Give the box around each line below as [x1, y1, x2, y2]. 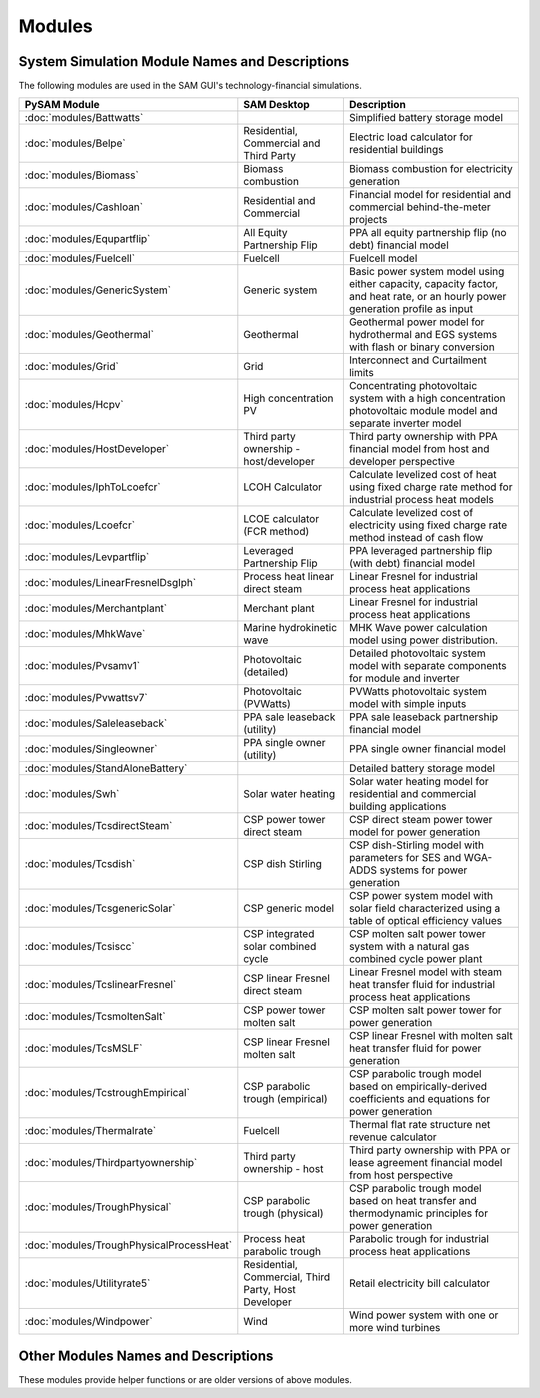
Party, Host [243, 1283, 297, 1297]
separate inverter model [348, 416, 462, 430]
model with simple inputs [348, 697, 467, 711]
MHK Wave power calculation [348, 621, 488, 635]
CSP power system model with [348, 889, 494, 903]
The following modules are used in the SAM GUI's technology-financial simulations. [18, 80, 362, 92]
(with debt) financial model [348, 556, 475, 570]
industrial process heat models [348, 493, 495, 507]
